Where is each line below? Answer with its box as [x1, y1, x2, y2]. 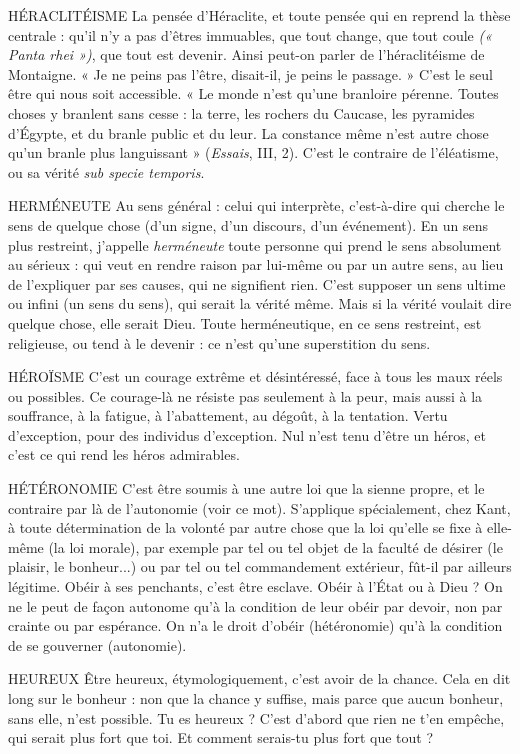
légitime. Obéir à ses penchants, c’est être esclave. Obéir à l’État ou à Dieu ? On [8, 576, 503, 597]
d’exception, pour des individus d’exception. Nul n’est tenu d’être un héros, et [8, 424, 487, 445]
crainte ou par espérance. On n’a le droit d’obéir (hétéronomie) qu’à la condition [8, 615, 503, 636]
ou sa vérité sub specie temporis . [8, 161, 205, 182]
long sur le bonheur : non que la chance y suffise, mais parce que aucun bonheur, [8, 688, 504, 708]
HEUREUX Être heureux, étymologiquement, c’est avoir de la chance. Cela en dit [8, 668, 511, 689]
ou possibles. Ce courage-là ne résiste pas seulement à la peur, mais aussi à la [8, 385, 483, 406]
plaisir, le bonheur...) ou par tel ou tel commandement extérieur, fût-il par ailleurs [8, 556, 512, 577]
